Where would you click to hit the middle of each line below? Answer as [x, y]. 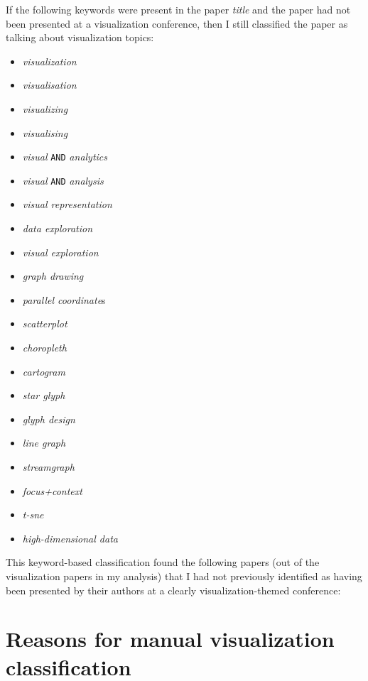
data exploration [58, 228]
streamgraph [48, 467]
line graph [44, 443]
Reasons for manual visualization [170, 639]
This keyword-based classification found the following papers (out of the [163, 562]
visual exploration [60, 252]
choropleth [44, 348]
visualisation [49, 85]
